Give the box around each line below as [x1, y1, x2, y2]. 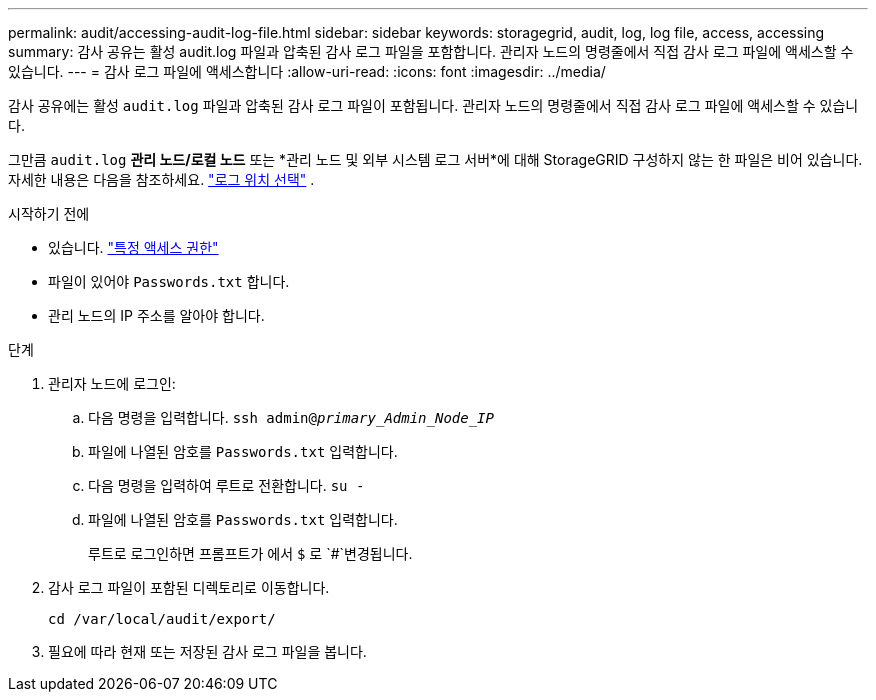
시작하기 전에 [8, 205, 90, 222]
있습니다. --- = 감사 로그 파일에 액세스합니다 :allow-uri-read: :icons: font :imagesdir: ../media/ [8, 63, 606, 80]
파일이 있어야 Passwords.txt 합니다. [48, 273, 290, 290]
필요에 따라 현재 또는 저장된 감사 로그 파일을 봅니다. [48, 643, 367, 660]
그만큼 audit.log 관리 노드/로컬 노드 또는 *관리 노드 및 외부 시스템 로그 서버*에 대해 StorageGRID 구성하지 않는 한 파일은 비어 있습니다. [8, 151, 863, 168]
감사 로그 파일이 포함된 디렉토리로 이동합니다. [48, 579, 330, 596]
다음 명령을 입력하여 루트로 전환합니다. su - [88, 477, 365, 494]
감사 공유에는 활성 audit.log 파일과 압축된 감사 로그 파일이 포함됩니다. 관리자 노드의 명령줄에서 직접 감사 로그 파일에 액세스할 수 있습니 [8, 97, 859, 114]
